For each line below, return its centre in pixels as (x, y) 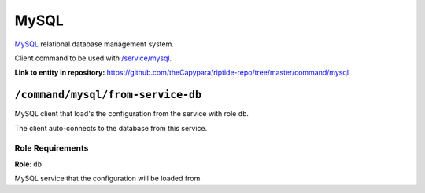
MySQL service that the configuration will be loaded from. (108, 178)
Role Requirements (52, 148)
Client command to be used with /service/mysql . (93, 58)
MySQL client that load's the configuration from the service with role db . (132, 114)
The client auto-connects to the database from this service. (111, 128)
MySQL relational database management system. (94, 44)
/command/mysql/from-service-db (108, 95)
